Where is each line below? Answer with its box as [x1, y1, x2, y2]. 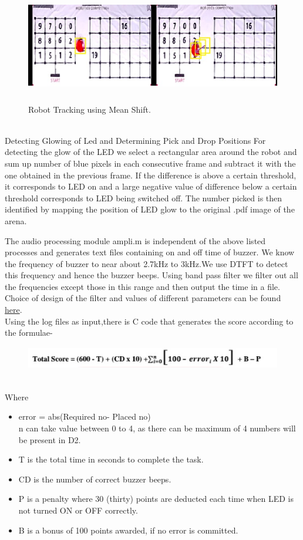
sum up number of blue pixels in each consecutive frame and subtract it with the [5, 157, 296, 169]
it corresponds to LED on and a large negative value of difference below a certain [5, 180, 297, 193]
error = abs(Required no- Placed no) [18, 410, 151, 423]
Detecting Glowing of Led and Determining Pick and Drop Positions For [5, 134, 266, 146]
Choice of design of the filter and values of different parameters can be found [5, 292, 281, 304]
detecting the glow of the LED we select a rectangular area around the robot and [5, 146, 297, 158]
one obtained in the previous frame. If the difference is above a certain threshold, [5, 168, 297, 181]
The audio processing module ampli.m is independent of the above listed [5, 234, 266, 247]
